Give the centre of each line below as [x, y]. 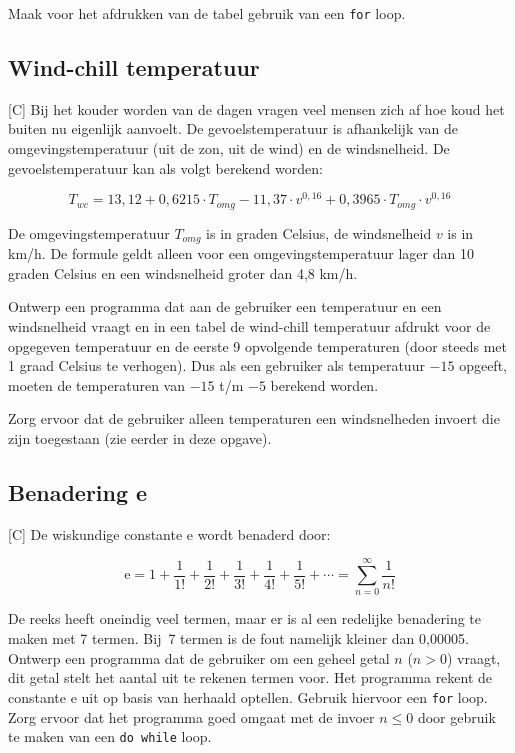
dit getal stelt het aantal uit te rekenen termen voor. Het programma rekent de [250, 677]
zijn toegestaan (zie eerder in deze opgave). [140, 437]
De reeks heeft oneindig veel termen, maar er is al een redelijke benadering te [245, 618]
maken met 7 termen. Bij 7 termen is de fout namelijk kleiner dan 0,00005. [238, 638]
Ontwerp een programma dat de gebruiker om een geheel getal [199, 657]
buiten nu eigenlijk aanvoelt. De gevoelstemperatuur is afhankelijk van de [233, 128]
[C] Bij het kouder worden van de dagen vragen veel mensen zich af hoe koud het [256, 108]
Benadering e [78, 491]
